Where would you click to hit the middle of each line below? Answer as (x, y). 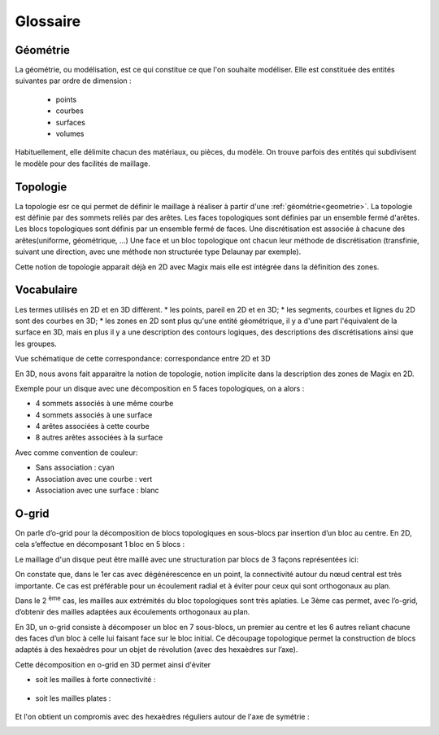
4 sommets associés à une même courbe (104, 404)
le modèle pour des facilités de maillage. (83, 164)
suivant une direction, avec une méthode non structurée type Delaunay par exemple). (158, 252)
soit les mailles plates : (73, 698)
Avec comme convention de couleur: (76, 453)
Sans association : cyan (75, 467)
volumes (70, 133)
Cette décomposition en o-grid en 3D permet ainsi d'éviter (113, 664)
